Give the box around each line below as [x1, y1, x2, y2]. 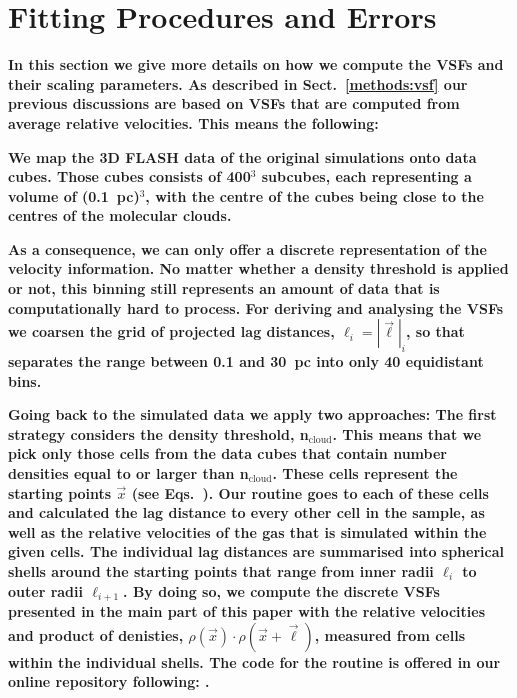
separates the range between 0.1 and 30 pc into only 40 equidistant [8, 351, 484, 372]
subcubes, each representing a [261, 166, 472, 187]
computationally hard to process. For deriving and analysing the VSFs [8, 297, 504, 318]
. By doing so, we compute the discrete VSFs [123, 580, 440, 601]
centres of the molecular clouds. [8, 205, 232, 226]
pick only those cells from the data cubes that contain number [8, 443, 447, 464]
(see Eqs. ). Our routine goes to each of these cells [131, 482, 489, 503]
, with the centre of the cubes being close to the [145, 185, 484, 206]
